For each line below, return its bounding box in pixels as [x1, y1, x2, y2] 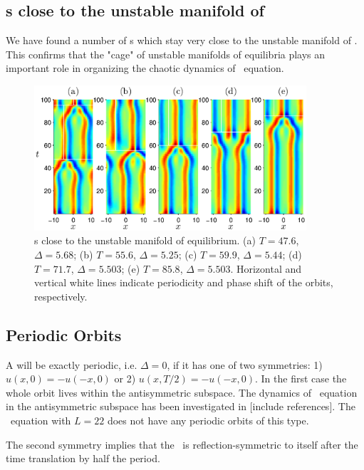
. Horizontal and [230, 261, 302, 276]
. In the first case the [254, 371, 347, 386]
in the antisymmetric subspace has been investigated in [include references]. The [6, 399, 355, 414]
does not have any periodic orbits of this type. [107, 412, 309, 427]
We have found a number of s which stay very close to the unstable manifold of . [6, 33, 358, 48]
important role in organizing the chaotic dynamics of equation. [6, 61, 284, 75]
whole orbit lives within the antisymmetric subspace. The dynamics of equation [6, 385, 358, 399]
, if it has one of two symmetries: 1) [167, 357, 323, 372]
